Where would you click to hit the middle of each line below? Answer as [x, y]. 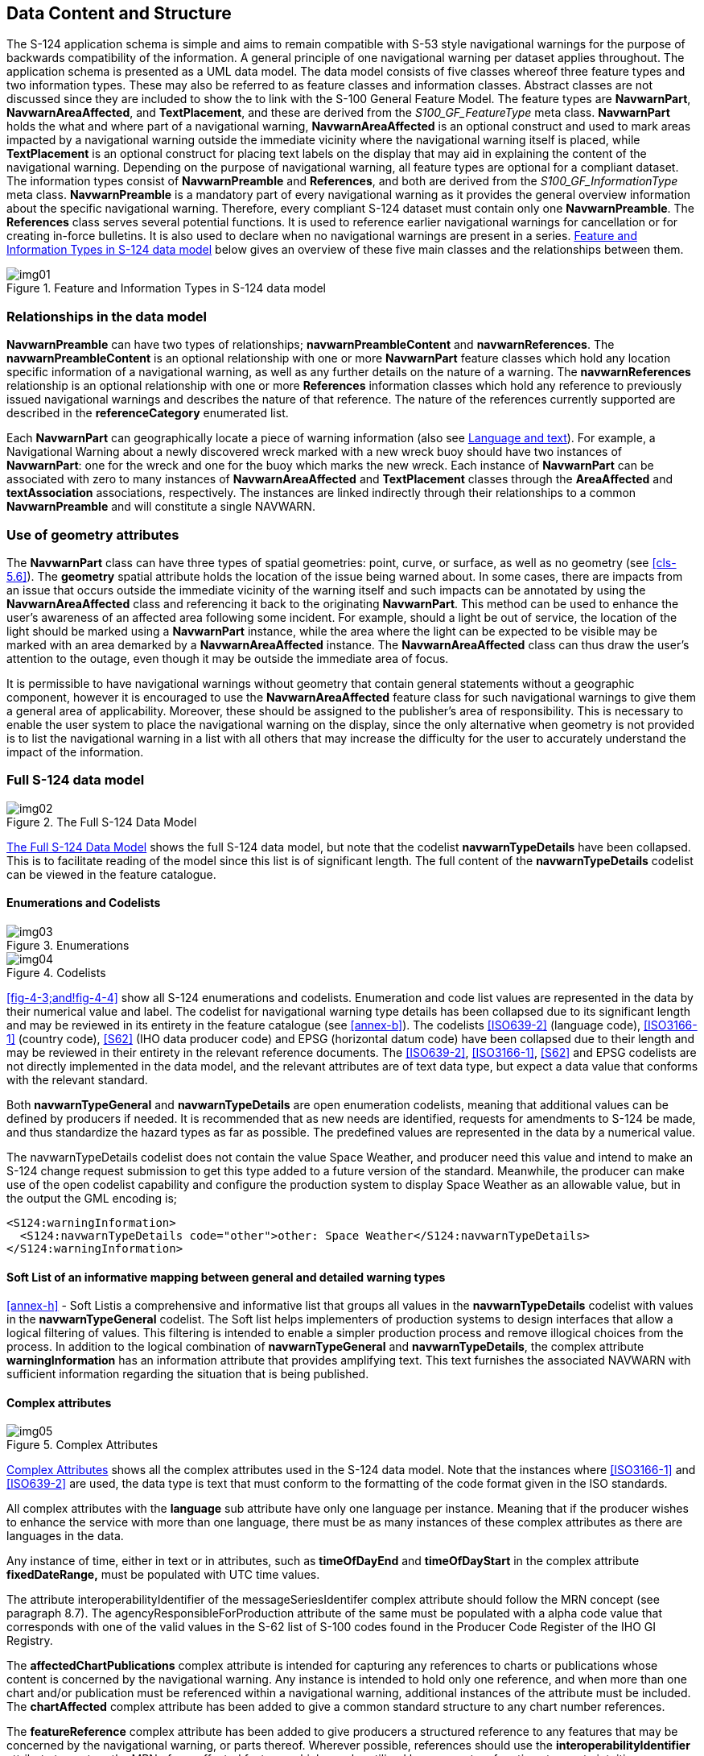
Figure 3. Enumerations [68, 945]
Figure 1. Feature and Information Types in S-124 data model [166, 288]
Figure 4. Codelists [56, 972]
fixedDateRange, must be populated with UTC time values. [163, 1575]
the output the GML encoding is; [92, 1198]
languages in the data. [65, 1536]
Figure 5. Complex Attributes [82, 1445]
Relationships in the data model [107, 316]
